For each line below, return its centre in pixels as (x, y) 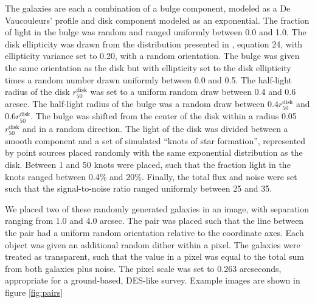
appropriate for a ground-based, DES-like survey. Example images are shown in (153, 280)
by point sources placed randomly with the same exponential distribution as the (154, 152)
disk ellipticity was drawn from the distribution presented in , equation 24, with (154, 44)
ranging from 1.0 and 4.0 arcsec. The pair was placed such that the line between (154, 221)
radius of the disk (37, 92)
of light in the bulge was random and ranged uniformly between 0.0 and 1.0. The (156, 32)
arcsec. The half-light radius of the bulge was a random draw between (135, 104)
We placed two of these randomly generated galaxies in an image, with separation (157, 208)
